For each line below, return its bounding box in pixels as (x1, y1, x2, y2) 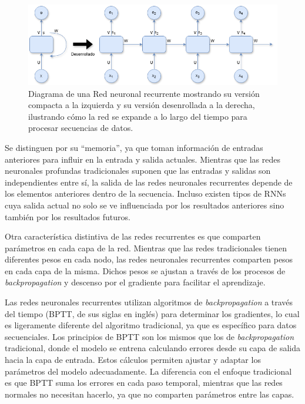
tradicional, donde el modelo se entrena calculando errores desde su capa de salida (5, 342, 301, 354)
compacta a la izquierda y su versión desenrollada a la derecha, (28, 99, 255, 111)
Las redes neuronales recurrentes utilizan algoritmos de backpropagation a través (5, 296, 293, 308)
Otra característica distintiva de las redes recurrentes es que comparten (5, 230, 261, 243)
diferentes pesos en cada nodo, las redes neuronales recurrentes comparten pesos (5, 253, 293, 265)
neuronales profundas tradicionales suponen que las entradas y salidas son (5, 164, 271, 177)
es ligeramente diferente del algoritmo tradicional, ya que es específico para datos (5, 319, 297, 331)
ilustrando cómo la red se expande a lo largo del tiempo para (28, 110, 247, 122)
